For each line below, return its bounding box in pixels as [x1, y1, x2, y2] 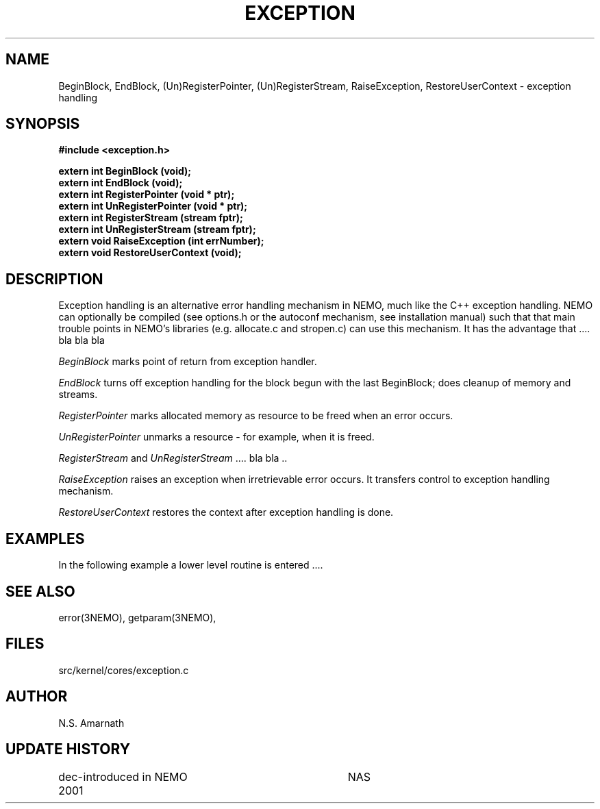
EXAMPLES [5, 530, 85, 547]
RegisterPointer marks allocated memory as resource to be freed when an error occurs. [58, 410, 453, 422]
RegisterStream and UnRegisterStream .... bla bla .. [58, 452, 288, 464]
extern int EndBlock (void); [58, 177, 183, 189]
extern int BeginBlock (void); [58, 165, 192, 177]
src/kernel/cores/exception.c [58, 664, 189, 676]
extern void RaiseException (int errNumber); [58, 235, 264, 247]
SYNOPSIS [5, 115, 80, 133]
